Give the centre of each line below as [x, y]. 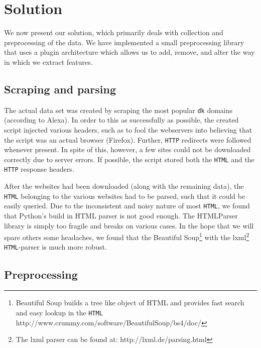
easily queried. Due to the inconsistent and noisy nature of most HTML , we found [127, 206]
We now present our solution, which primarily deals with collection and [114, 32]
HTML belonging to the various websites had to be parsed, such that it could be [125, 196]
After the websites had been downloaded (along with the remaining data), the [124, 186]
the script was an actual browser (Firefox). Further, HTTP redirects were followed [128, 139]
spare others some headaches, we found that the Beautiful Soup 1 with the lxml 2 [127, 236]
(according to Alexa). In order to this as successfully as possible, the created [121, 120]
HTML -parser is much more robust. [55, 247]
